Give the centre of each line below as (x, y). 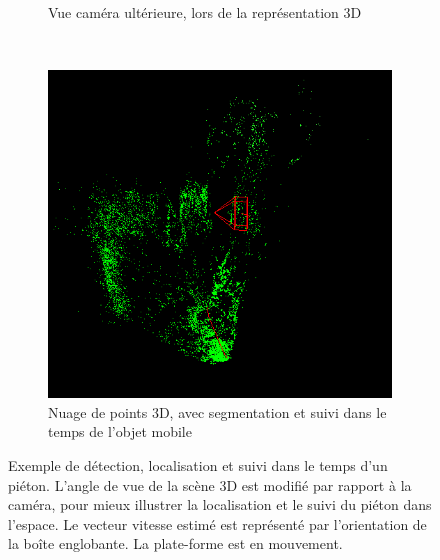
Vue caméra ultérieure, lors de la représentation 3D (205, 12)
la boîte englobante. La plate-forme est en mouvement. (175, 543)
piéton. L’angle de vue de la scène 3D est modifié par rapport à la (210, 484)
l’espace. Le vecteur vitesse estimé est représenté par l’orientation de (217, 523)
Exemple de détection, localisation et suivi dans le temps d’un (198, 464)
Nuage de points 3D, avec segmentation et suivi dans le (217, 411)
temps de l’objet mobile (120, 431)
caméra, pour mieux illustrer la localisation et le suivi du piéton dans (220, 504)
